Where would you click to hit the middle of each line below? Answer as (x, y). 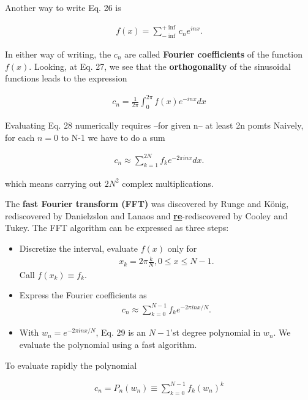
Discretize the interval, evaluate (79, 248)
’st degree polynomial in (216, 332)
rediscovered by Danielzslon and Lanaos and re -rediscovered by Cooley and (146, 215)
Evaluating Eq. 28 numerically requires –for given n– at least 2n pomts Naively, (154, 125)
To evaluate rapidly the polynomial (71, 365)
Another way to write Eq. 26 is (63, 7)
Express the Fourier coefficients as (83, 295)
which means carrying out (54, 183)
